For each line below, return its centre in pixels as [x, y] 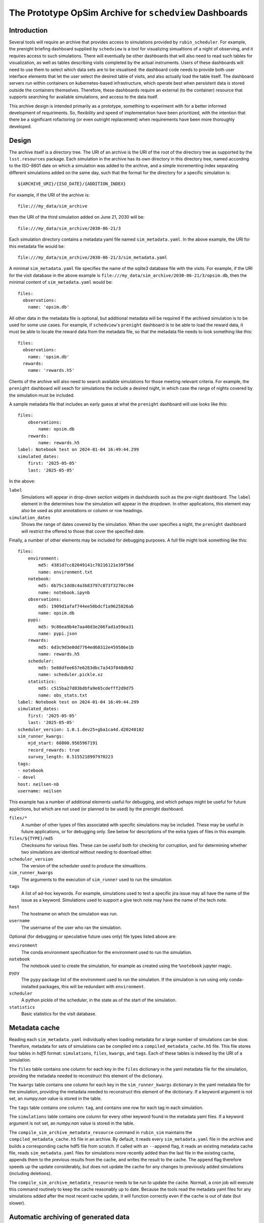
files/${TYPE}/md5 [31, 838]
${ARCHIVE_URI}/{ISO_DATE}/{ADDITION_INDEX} [72, 184]
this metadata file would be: [37, 246]
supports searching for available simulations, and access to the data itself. [84, 97]
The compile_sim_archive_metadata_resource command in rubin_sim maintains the [101, 1132]
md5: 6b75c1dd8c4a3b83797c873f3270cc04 [86, 586]
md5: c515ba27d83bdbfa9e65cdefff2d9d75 [86, 688]
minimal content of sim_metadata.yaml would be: [61, 282]
